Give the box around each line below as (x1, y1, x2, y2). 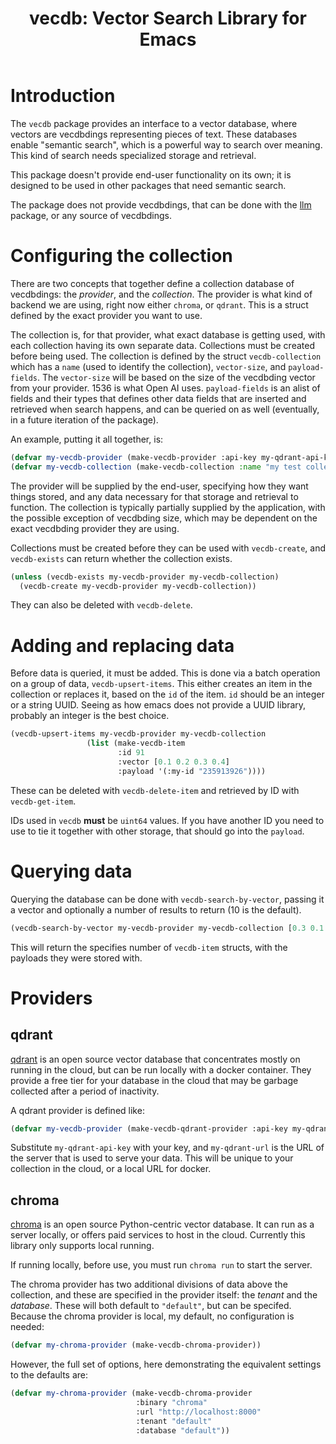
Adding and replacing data (10, 634, 235, 657)
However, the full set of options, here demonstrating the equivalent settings (10, 1358, 322, 1371)
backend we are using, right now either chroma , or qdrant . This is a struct (10, 298, 309, 311)
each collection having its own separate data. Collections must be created (10, 339, 315, 351)
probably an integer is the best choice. (10, 710, 170, 722)
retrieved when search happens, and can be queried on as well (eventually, (10, 403, 320, 415)
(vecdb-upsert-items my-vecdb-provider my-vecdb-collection (10, 729, 267, 739)
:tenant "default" (135, 1416, 213, 1426)
